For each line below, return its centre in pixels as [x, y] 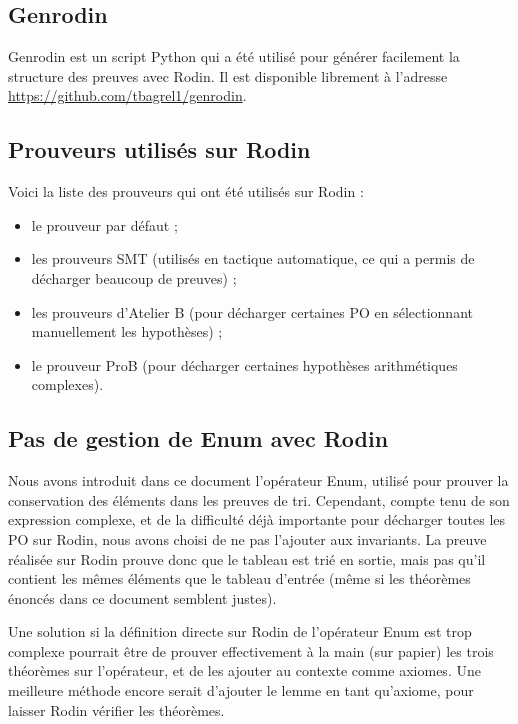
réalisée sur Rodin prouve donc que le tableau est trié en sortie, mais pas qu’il [247, 558]
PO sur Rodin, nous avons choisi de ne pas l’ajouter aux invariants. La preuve [247, 538]
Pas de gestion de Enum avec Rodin [198, 438]
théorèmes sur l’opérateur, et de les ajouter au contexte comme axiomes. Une [244, 670]
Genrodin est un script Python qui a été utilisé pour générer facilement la [234, 56]
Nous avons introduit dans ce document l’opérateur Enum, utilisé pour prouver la [258, 480]
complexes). [67, 384]
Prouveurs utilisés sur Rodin [159, 149]
